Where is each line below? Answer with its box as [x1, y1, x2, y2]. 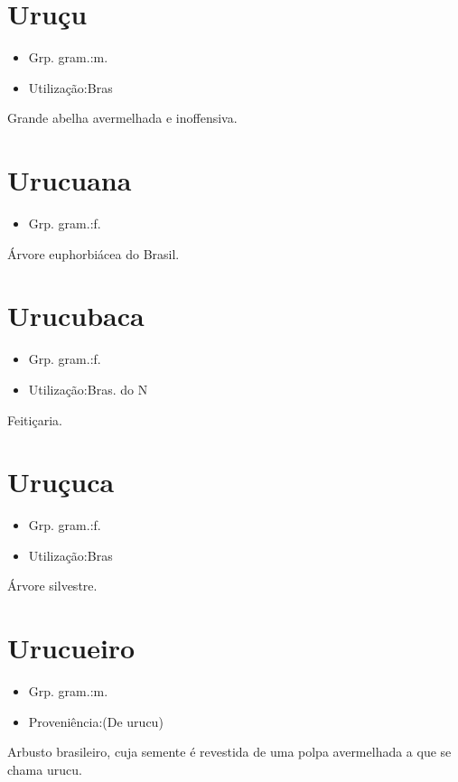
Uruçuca [7, 463, 115, 500]
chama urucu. [7, 759, 82, 778]
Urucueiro [7, 629, 136, 666]
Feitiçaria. [7, 410, 62, 429]
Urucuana [7, 162, 132, 199]
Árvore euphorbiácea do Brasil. [7, 244, 180, 263]
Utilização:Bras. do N [28, 379, 148, 398]
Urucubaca [7, 297, 145, 334]
